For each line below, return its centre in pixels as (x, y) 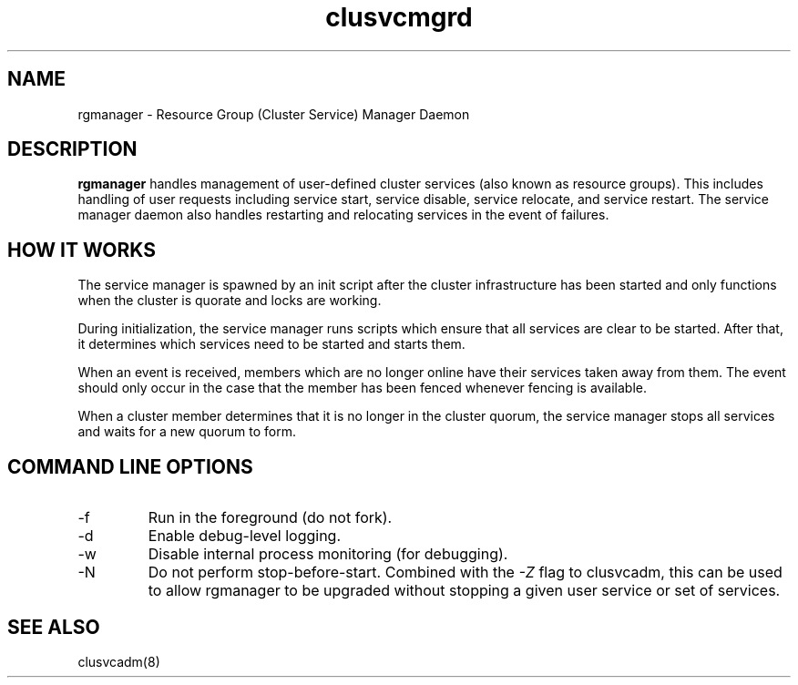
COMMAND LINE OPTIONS (130, 466)
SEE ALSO (54, 627)
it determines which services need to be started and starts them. (271, 344)
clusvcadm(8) (119, 661)
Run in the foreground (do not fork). (270, 518)
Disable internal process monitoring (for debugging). (328, 554)
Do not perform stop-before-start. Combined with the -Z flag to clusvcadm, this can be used (465, 573)
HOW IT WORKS (82, 250)
